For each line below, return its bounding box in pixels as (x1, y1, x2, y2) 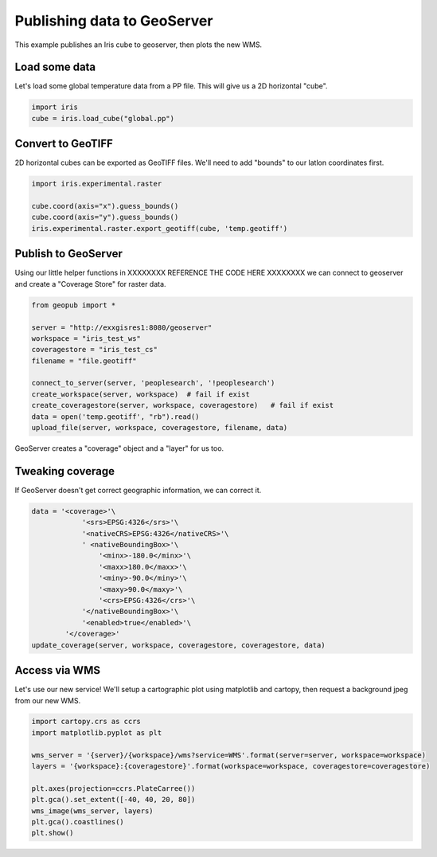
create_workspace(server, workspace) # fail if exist (31, 389, 250, 398)
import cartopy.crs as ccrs (31, 717, 141, 726)
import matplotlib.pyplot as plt (31, 728, 162, 737)
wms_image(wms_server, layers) (31, 806, 154, 816)
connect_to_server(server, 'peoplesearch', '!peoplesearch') (31, 378, 275, 388)
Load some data (14, 61, 96, 74)
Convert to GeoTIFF (14, 137, 113, 151)
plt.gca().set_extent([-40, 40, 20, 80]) (31, 795, 196, 804)
